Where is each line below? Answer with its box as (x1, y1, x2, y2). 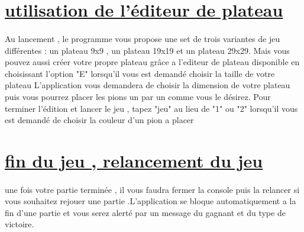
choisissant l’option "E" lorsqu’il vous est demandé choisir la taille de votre (5, 67, 275, 79)
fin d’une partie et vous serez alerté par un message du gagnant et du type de (5, 206, 286, 218)
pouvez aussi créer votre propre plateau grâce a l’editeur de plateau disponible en (5, 56, 300, 68)
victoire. (5, 218, 34, 230)
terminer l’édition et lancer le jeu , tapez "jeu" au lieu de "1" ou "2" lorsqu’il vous (5, 102, 298, 114)
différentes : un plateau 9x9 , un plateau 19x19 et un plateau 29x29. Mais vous (5, 44, 290, 56)
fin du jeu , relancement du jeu (5, 148, 263, 172)
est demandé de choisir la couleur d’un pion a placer (5, 114, 194, 126)
